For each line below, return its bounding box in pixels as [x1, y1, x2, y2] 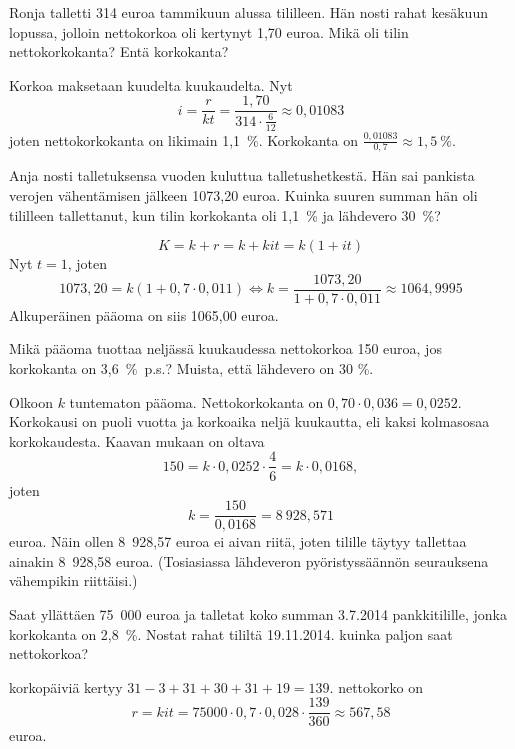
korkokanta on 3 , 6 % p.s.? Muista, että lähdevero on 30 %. [9, 358, 374, 379]
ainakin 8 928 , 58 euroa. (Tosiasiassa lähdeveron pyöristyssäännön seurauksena [9, 550, 489, 571]
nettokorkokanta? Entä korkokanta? [9, 41, 229, 62]
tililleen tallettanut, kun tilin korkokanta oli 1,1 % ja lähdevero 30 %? [9, 204, 441, 225]
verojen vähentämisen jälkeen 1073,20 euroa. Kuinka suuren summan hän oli [9, 185, 478, 206]
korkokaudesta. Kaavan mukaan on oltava [9, 430, 265, 451]
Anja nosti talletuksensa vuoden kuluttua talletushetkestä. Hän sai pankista [9, 165, 475, 186]
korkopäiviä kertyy [9, 676, 123, 697]
